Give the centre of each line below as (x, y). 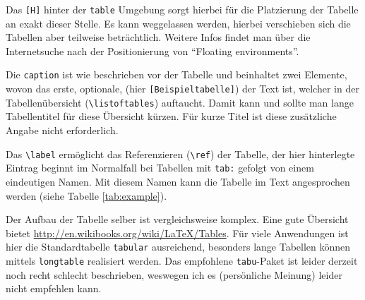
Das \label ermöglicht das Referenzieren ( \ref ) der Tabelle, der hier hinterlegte (180, 154)
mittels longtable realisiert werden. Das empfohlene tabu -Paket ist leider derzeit (182, 260)
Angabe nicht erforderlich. (62, 130)
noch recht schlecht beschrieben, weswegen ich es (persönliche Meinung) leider (174, 274)
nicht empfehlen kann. (54, 288)
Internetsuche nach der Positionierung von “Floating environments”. (152, 50)
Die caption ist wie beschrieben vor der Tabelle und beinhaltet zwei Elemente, (176, 74)
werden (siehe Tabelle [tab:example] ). (86, 195)
